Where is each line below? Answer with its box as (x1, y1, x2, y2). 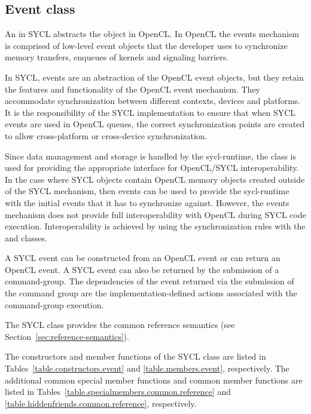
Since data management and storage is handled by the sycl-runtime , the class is (5, 149, 297, 162)
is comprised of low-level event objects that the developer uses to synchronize (5, 39, 288, 51)
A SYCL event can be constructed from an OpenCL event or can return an (5, 252, 280, 264)
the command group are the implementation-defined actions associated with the (5, 287, 297, 299)
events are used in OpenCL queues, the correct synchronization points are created (5, 118, 305, 130)
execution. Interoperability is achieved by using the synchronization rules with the (5, 220, 306, 232)
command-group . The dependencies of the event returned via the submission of (5, 275, 294, 287)
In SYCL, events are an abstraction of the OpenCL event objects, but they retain (5, 70, 304, 83)
